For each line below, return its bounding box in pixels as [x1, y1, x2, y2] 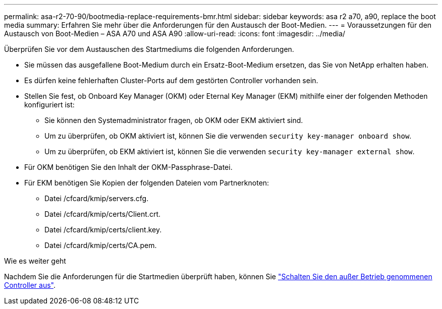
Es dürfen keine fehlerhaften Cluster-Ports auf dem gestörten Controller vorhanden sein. [24, 76, 318, 85]
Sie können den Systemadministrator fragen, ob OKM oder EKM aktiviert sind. [44, 116, 303, 125]
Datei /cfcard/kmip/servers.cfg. [44, 194, 149, 203]
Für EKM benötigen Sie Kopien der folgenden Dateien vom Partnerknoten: [24, 178, 269, 187]
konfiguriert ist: [24, 100, 75, 109]
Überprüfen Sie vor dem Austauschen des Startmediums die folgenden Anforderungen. [4, 45, 294, 53]
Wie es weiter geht [4, 257, 66, 265]
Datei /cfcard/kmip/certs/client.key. [44, 225, 162, 234]
